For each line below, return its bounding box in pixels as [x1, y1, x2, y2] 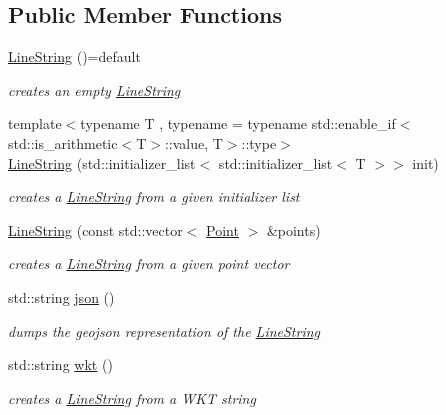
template [8, 113, 62, 134]
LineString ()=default [8, 46, 141, 67]
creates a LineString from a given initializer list [8, 186, 300, 207]
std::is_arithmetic [8, 132, 118, 153]
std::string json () [8, 286, 115, 307]
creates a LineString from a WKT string [8, 387, 256, 408]
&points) [266, 219, 321, 240]
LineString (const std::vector [8, 219, 183, 240]
